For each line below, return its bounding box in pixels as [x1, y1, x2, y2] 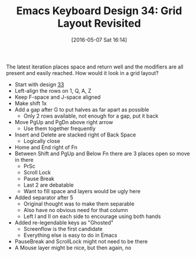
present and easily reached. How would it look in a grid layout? [6, 69, 159, 76]
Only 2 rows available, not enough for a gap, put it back [23, 112, 159, 119]
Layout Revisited [57, 17, 141, 30]
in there [14, 156, 34, 163]
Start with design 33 [14, 81, 64, 88]
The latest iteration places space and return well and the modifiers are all [6, 63, 184, 70]
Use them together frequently [23, 125, 96, 132]
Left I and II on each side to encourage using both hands [23, 213, 161, 220]
